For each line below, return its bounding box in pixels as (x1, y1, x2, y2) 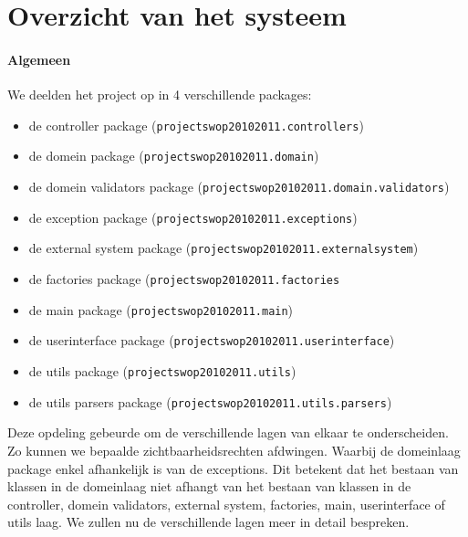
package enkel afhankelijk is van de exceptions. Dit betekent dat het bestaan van (7, 458, 459, 478)
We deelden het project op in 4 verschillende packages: (7, 85, 312, 104)
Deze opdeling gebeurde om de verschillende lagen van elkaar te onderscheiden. (7, 423, 449, 442)
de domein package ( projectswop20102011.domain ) (28, 146, 319, 165)
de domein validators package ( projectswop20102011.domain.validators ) (28, 177, 450, 196)
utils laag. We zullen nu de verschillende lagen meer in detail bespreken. (7, 512, 410, 532)
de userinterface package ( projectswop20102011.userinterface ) (28, 331, 395, 350)
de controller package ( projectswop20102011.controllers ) (28, 115, 364, 134)
